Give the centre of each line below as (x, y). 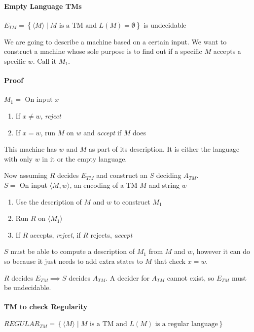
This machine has (31, 149)
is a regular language (186, 324)
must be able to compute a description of (73, 251)
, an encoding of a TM (104, 185)
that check (170, 261)
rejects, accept (111, 234)
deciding (169, 175)
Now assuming (26, 175)
